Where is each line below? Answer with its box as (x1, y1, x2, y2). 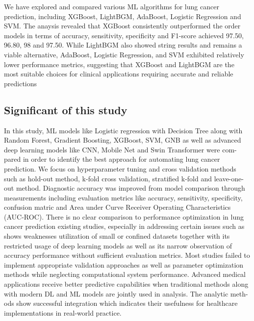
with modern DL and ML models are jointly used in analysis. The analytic (4, 288, 229, 298)
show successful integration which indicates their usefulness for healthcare (16, 298, 238, 308)
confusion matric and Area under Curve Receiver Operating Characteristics (4, 202, 231, 212)
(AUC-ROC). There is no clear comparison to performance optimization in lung (4, 211, 244, 222)
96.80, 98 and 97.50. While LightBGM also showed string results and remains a (4, 40, 242, 50)
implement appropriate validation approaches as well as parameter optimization (4, 259, 244, 270)
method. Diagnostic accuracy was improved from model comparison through (16, 183, 245, 193)
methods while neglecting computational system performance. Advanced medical (4, 269, 246, 279)
